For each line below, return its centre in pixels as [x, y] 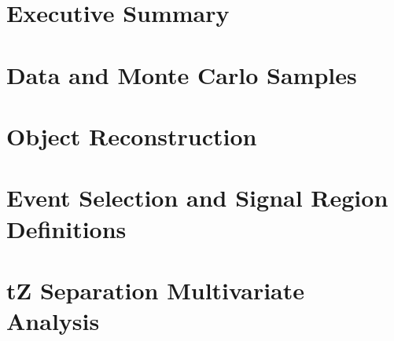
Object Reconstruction [132, 136]
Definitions [66, 228]
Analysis [53, 321]
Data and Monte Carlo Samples [182, 74]
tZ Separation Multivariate [156, 290]
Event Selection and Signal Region [197, 198]
